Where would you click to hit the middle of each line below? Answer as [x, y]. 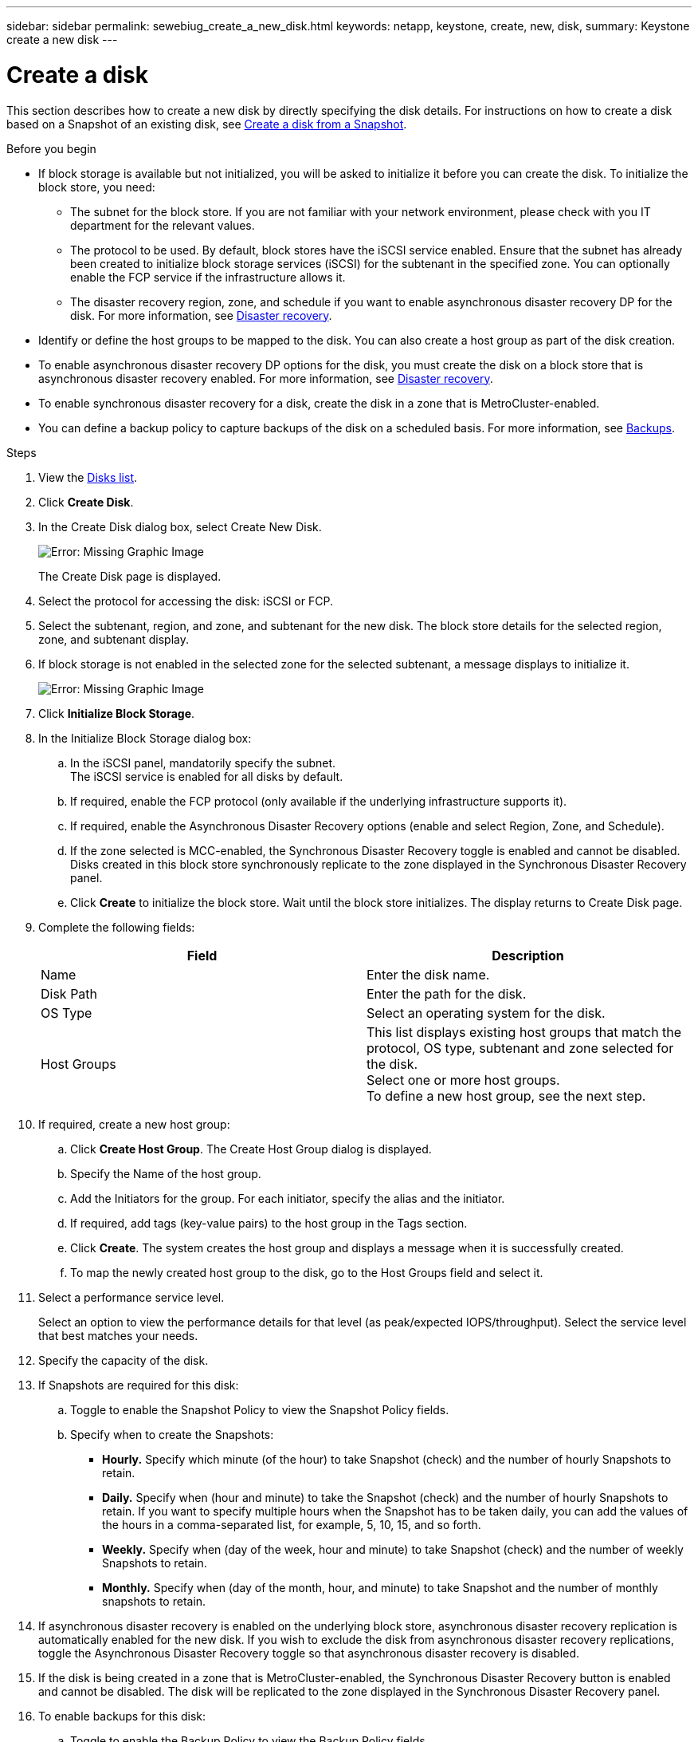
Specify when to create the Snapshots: [172, 1434]
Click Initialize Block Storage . [117, 713]
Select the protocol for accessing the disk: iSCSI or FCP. [186, 601]
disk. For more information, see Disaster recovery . [201, 315]
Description [528, 955]
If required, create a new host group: [134, 1124]
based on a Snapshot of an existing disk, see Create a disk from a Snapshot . [207, 124]
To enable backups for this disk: [122, 1716]
